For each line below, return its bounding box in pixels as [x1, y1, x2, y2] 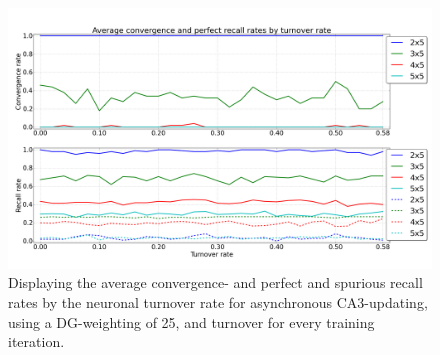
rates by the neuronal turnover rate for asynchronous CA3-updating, [8, 292, 428, 313]
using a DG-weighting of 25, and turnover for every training [8, 311, 375, 332]
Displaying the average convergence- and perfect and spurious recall [8, 272, 423, 293]
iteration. [8, 331, 65, 352]
